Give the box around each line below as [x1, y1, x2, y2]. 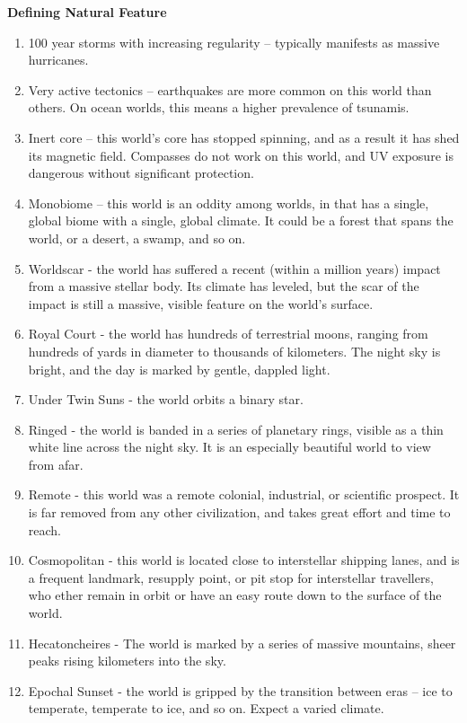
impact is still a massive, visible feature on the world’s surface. [28, 294, 374, 313]
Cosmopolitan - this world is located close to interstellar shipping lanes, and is [28, 551, 460, 569]
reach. [28, 520, 62, 539]
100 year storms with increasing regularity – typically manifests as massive [28, 32, 440, 51]
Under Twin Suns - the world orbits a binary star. [28, 390, 304, 409]
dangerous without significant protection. [28, 163, 254, 182]
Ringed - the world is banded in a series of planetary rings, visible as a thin [28, 419, 444, 438]
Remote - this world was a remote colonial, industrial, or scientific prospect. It [28, 485, 460, 504]
